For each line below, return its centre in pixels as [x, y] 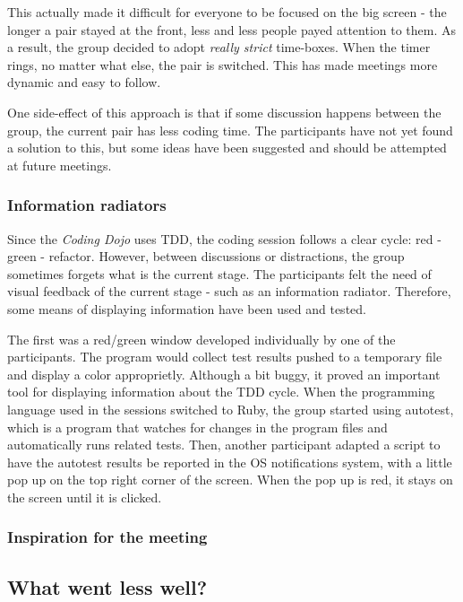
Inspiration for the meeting [107, 537]
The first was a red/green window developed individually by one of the [201, 339]
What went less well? [107, 586]
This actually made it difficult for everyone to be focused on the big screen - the [227, 12]
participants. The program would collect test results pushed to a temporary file [225, 357]
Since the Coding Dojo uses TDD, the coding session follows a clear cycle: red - [224, 238]
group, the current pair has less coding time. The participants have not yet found [230, 130]
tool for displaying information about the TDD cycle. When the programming [221, 392]
